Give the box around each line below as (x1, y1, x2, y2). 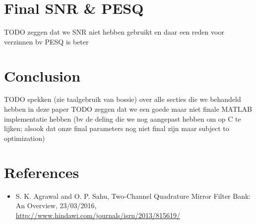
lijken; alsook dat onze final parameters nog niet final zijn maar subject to (4, 123, 229, 134)
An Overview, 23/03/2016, (15, 200, 97, 211)
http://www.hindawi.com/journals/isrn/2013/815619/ (15, 210, 181, 220)
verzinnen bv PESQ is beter (4, 36, 89, 46)
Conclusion (4, 65, 81, 86)
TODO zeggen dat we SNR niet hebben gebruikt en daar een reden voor (4, 27, 224, 37)
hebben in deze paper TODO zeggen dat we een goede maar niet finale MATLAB (4, 104, 252, 114)
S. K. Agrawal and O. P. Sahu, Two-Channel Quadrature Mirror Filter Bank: (15, 190, 251, 201)
